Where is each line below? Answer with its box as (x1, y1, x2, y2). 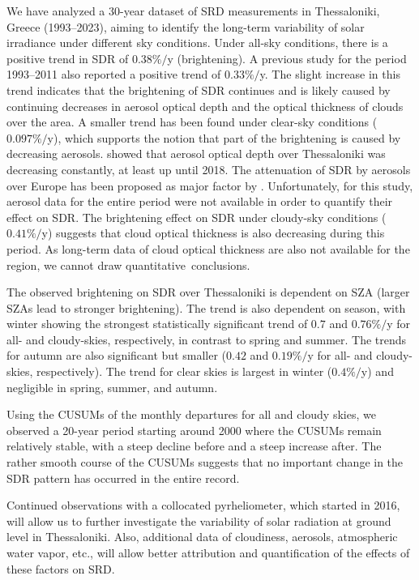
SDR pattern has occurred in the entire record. (6, 469, 240, 486)
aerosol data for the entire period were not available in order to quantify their (6, 193, 393, 210)
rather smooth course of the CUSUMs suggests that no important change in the (6, 454, 404, 471)
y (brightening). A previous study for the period (167, 49, 407, 66)
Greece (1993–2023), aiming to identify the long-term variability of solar (6, 18, 365, 35)
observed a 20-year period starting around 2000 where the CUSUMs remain (6, 421, 382, 438)
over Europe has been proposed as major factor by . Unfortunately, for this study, (6, 177, 413, 194)
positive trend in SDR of (6, 49, 129, 66)
